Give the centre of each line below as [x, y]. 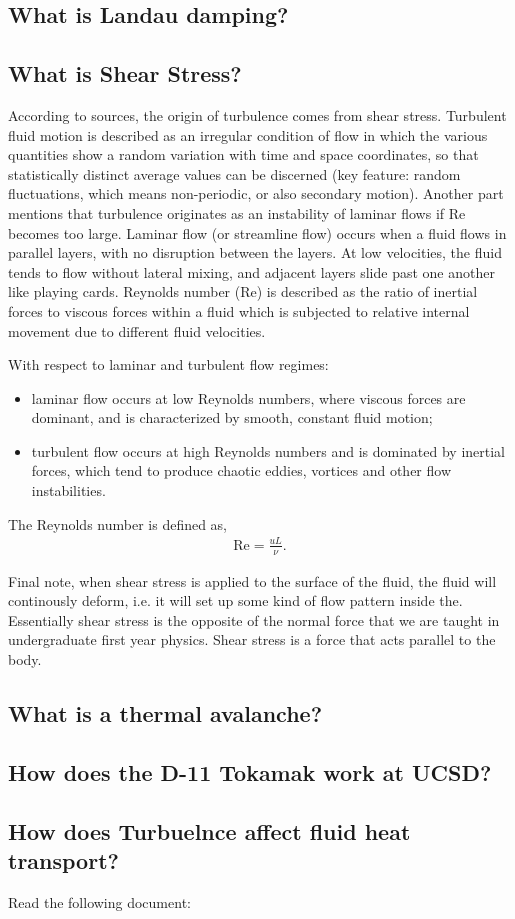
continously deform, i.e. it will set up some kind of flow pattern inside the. [235, 600]
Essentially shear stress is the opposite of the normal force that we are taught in [254, 619]
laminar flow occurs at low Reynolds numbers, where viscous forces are [248, 397]
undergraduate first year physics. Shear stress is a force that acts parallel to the [252, 639]
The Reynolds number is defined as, [118, 523]
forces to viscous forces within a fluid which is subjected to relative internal [239, 310]
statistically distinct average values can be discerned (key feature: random [234, 173]
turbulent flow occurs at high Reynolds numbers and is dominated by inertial [268, 450]
